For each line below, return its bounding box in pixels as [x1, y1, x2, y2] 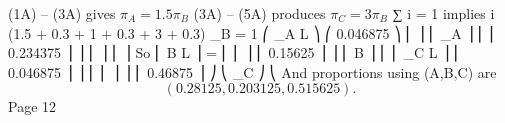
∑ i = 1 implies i [392, 3, 495, 23]
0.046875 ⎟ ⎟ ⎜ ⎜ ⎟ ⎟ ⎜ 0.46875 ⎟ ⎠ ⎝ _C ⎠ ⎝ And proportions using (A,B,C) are [8, 61, 497, 82]
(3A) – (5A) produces [193, 3, 326, 23]
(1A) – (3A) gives [8, 3, 116, 23]
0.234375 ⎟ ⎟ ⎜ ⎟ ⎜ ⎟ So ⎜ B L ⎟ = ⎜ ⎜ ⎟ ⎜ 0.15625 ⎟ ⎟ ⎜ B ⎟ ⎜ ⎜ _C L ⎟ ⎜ [8, 42, 461, 63]
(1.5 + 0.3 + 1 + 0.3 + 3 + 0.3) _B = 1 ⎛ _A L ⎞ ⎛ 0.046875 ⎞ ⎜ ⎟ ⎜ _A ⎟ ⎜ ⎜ [8, 22, 497, 43]
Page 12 [8, 96, 57, 117]
